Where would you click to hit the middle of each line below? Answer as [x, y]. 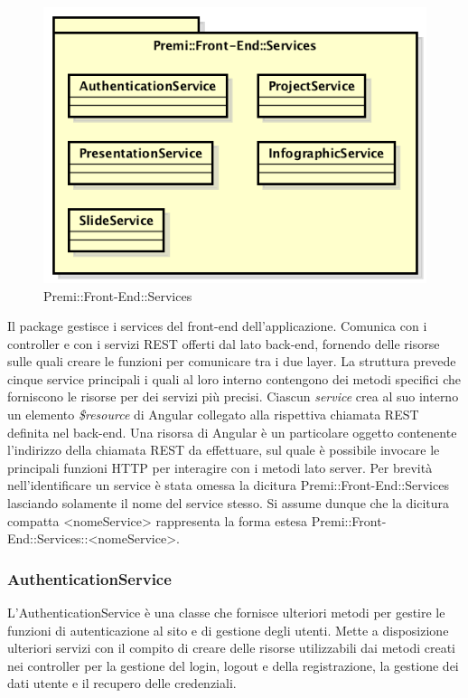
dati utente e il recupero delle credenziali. [122, 683]
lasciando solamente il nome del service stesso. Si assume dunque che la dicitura [229, 503]
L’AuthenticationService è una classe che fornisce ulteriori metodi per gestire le [226, 613]
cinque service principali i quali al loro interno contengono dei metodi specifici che [234, 378]
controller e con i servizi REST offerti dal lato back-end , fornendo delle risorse [224, 343]
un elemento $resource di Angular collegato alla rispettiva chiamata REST [213, 415]
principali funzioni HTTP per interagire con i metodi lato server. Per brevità [220, 467]
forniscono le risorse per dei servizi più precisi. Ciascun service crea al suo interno [233, 396]
